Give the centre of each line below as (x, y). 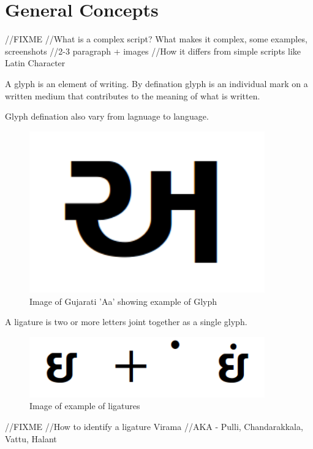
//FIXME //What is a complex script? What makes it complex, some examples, (156, 39)
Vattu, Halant (31, 438)
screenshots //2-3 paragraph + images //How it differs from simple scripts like (153, 51)
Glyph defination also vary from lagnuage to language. (107, 116)
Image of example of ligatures (85, 406)
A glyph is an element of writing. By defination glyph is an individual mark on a (156, 83)
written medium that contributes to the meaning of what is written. (133, 95)
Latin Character (35, 63)
